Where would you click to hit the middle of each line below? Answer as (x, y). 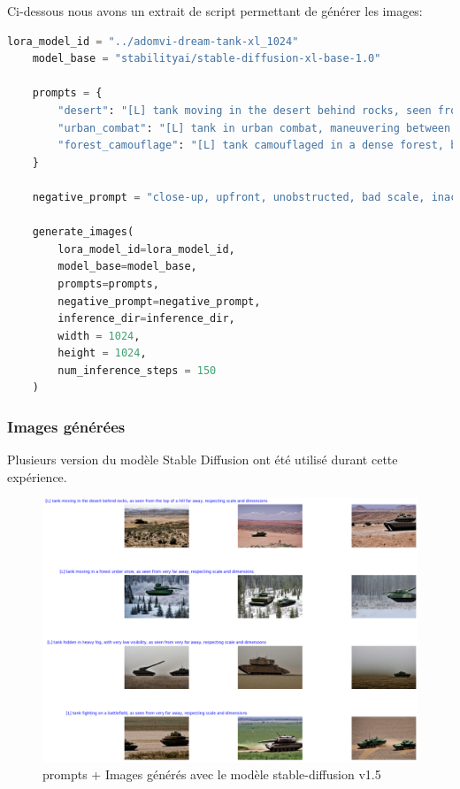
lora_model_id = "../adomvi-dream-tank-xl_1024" (153, 41)
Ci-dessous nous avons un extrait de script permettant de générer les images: (215, 11)
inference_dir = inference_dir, (146, 319)
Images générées (66, 426)
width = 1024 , (99, 336)
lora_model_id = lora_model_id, (146, 249)
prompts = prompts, (108, 283)
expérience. (37, 476)
